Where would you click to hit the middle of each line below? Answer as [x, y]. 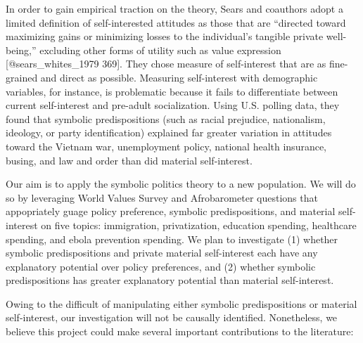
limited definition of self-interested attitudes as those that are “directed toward [176, 22]
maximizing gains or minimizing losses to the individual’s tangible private [165, 36]
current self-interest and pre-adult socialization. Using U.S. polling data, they [173, 105]
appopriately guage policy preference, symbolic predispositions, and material [171, 211]
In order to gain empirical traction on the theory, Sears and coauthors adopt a [174, 8]
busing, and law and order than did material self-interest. [129, 160]
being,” [21, 50]
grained [22, 77]
